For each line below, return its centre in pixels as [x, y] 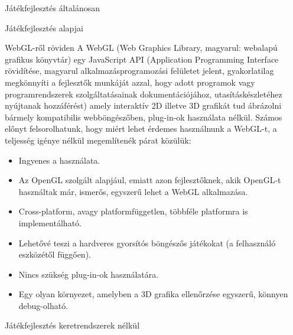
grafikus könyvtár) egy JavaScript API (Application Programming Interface [142, 59]
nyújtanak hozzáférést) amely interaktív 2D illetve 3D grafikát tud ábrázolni [143, 105]
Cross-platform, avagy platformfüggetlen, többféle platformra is [133, 211]
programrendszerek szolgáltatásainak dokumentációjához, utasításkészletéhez [144, 94]
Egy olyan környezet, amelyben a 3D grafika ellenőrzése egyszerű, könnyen [153, 294]
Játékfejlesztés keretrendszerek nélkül [72, 325]
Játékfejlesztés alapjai [44, 27]
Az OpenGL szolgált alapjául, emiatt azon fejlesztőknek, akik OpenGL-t [150, 180]
